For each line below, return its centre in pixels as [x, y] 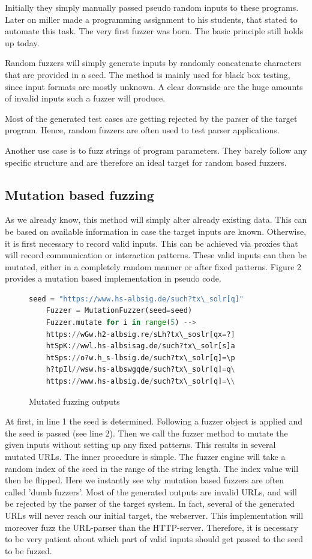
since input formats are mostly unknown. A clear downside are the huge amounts [154, 86]
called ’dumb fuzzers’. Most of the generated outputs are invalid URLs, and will [151, 491]
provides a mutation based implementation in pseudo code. [113, 278]
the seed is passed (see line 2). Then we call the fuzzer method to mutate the [146, 433]
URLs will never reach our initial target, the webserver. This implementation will [154, 515]
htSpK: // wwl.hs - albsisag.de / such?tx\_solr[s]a [140, 346]
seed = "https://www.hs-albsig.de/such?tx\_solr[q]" [136, 299]
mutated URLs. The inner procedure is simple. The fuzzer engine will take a [145, 457]
